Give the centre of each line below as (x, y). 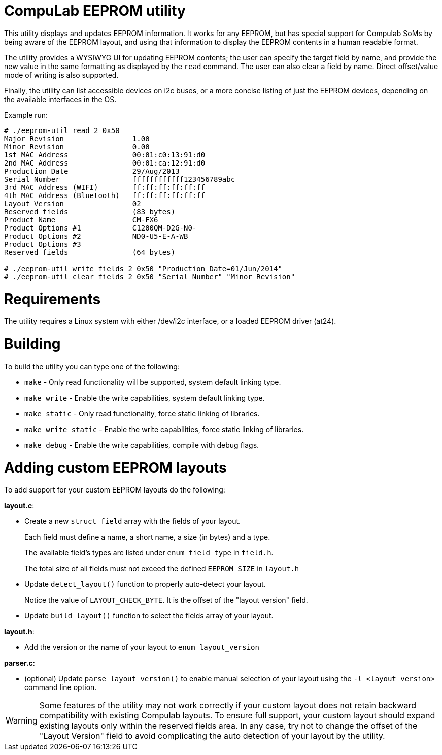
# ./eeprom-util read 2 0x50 (62, 130)
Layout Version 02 (73, 203)
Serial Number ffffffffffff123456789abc (120, 179)
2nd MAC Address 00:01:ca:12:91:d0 (105, 163)
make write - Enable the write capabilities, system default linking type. (145, 398)
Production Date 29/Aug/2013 (92, 171)
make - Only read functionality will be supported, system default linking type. (153, 382)
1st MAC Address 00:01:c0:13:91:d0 (105, 155)
